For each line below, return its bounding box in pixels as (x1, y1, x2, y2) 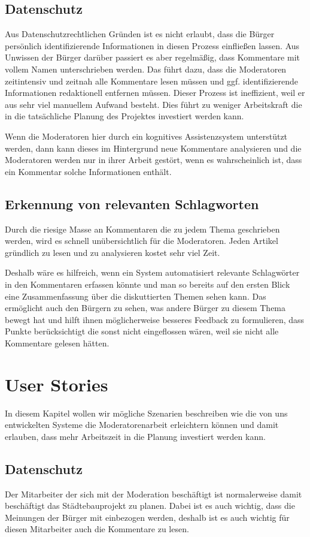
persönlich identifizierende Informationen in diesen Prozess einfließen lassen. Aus (5, 39, 300, 52)
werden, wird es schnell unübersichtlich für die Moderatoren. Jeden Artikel (5, 234, 278, 247)
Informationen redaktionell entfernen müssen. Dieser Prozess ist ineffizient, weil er (5, 86, 305, 99)
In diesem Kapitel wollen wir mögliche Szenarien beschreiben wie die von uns (5, 406, 288, 419)
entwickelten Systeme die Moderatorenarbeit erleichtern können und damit (5, 418, 279, 431)
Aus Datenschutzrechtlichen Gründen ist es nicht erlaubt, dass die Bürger (5, 28, 275, 40)
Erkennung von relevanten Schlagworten (5, 194, 259, 213)
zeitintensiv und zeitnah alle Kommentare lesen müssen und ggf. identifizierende (5, 74, 298, 87)
